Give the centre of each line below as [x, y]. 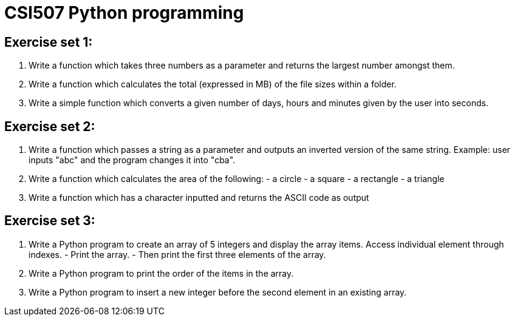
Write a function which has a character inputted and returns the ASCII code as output [199, 198]
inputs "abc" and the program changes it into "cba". [132, 160]
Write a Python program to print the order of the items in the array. [161, 273]
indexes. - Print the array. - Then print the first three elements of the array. [177, 254]
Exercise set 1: [49, 42]
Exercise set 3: [50, 221]
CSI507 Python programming [124, 13]
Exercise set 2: [50, 126]
